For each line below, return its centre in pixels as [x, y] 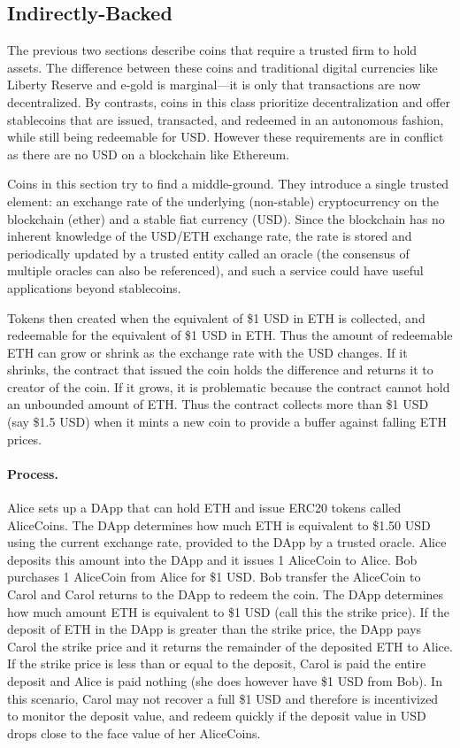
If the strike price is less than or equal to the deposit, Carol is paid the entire [217, 663]
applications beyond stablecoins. [94, 287]
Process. [33, 473]
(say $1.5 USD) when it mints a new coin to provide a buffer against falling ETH [227, 422]
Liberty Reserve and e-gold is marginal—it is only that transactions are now [214, 85]
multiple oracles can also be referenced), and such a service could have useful [215, 270]
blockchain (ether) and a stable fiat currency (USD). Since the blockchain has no [226, 218]
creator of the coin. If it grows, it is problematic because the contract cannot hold [229, 386]
